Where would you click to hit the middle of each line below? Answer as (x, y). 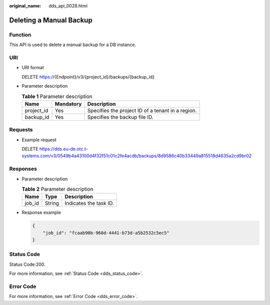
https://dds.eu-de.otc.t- (64, 149)
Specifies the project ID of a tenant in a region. (142, 110)
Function (20, 35)
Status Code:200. (27, 264)
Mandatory (68, 104)
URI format (33, 68)
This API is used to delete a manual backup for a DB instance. (73, 45)
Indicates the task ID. (89, 203)
